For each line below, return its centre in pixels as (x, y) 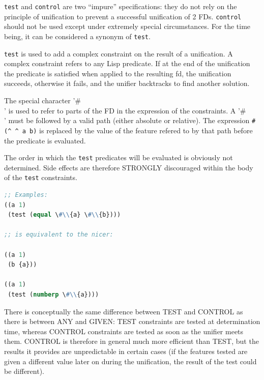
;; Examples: (26, 195)
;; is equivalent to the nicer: (59, 235)
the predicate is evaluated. (45, 140)
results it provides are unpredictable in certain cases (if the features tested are (126, 351)
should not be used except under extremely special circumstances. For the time (127, 26)
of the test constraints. (41, 177)
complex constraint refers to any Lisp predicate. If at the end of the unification (127, 63)
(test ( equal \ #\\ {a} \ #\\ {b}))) (64, 215)
